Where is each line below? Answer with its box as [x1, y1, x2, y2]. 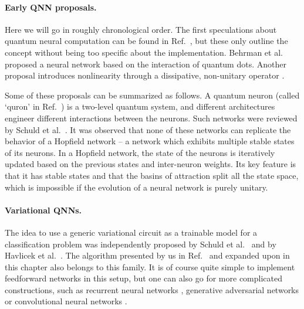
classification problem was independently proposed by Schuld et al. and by [5, 237, 276, 250]
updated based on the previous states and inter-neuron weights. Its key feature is [5, 158, 296, 170]
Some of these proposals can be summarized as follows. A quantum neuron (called [5, 89, 300, 101]
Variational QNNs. [5, 203, 82, 216]
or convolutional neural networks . [5, 295, 127, 307]
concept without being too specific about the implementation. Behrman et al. [5, 46, 283, 58]
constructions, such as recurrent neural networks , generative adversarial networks [5, 283, 299, 296]
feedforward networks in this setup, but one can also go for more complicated [5, 272, 282, 284]
